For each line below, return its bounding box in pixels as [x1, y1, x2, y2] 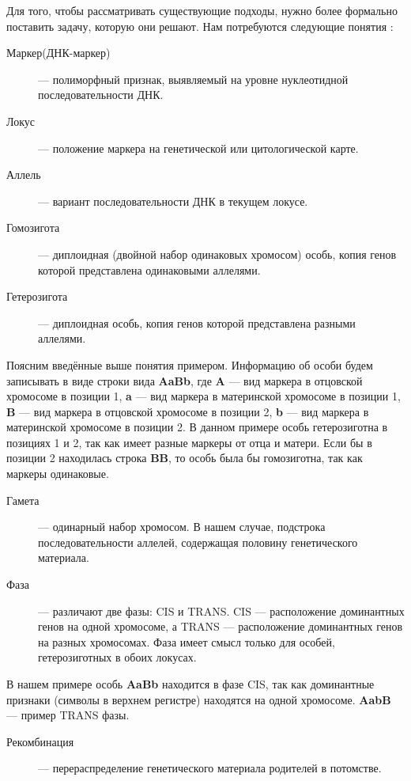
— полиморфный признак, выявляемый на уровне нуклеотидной [38, 70, 349, 87]
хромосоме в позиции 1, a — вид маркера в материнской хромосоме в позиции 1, [6, 388, 401, 404]
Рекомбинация [6, 733, 74, 749]
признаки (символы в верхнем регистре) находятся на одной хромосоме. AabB [6, 691, 391, 707]
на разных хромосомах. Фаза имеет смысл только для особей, [38, 633, 335, 650]
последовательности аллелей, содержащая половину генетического [38, 533, 358, 550]
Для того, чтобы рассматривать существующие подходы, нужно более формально [6, 2, 398, 18]
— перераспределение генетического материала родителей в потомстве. [38, 760, 382, 776]
